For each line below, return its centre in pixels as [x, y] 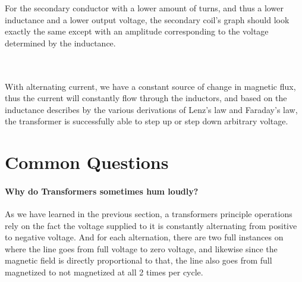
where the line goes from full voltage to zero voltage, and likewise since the [141, 248]
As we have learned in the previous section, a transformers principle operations [149, 214]
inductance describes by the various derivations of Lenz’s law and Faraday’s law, [151, 109]
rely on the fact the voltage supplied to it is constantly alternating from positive [151, 225]
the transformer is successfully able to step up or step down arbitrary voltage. [147, 121]
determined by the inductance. [60, 43]
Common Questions [87, 162]
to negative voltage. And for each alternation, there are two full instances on [144, 237]
